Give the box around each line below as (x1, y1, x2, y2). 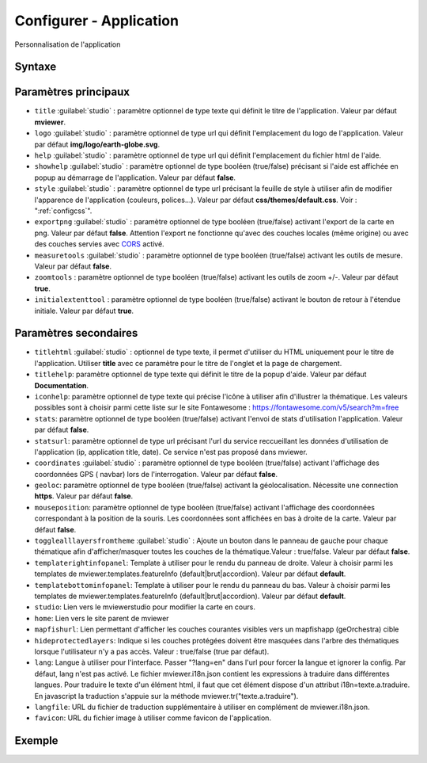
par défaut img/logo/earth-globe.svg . (34, 139, 161, 149)
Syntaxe (14, 60, 57, 74)
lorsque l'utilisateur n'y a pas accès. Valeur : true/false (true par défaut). (34, 647, 270, 656)
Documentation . (34, 380, 89, 390)
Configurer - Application (14, 12, 179, 29)
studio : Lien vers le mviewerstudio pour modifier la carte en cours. (34, 602, 256, 612)
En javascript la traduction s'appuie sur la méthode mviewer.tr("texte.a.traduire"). (34, 691, 299, 700)
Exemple (14, 734, 59, 748)
